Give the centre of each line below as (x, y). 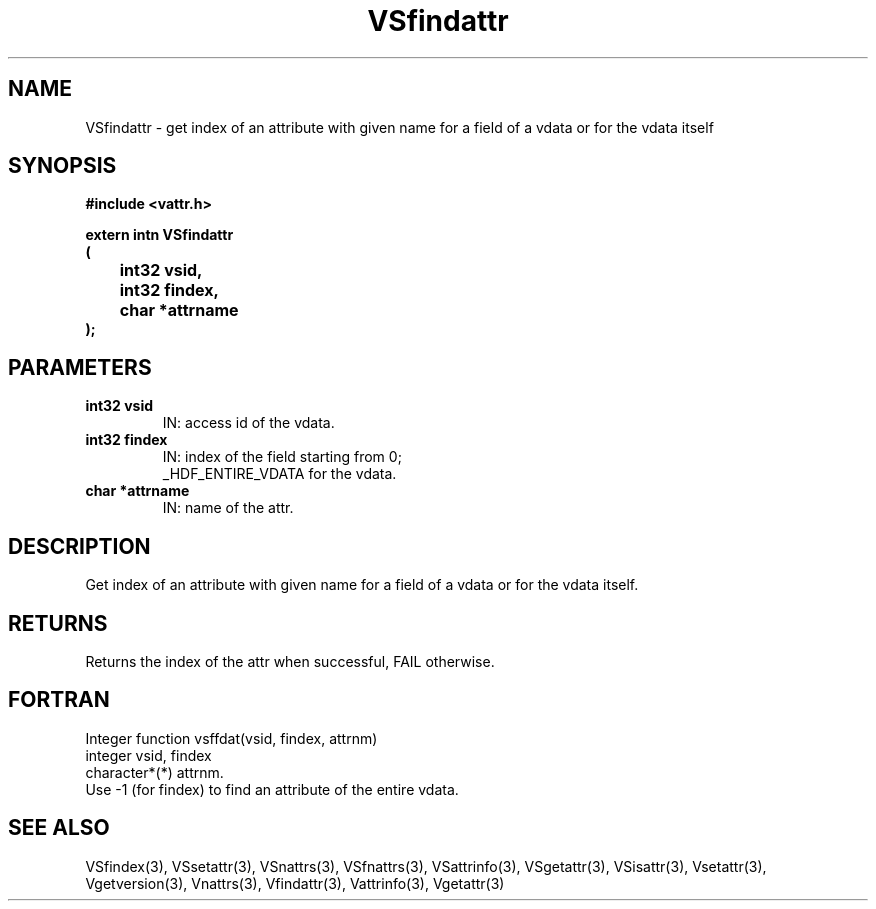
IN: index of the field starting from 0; (282, 457)
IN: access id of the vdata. (248, 423)
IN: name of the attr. (228, 508)
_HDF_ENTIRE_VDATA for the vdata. (279, 474)
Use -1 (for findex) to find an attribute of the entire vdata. (272, 789)
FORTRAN (59, 700)
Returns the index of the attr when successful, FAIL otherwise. (290, 661)
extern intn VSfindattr (159, 235)
